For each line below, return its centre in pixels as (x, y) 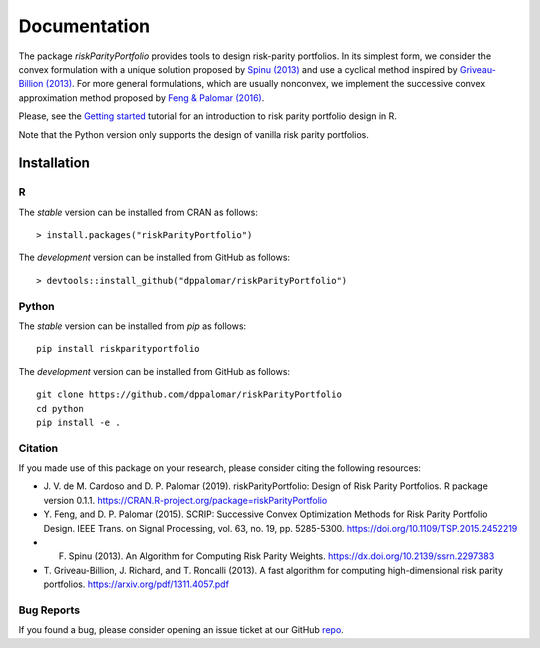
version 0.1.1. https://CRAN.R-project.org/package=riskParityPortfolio (185, 500)
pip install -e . (78, 422)
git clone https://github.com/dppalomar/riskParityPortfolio (189, 394)
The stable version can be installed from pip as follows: (132, 326)
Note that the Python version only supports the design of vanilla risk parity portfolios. (193, 134)
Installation (54, 163)
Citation (38, 448)
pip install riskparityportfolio (118, 349)
